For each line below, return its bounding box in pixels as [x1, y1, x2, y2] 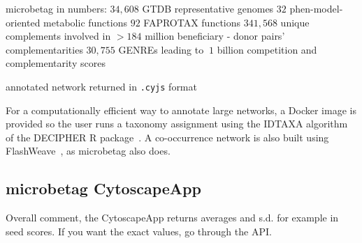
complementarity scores [6, 56, 106, 70]
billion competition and [217, 42, 317, 56]
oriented [6, 15, 41, 29]
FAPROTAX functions [143, 15, 241, 29]
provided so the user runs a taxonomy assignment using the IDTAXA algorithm [6, 116, 348, 131]
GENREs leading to [118, 42, 204, 56]
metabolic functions [43, 15, 127, 29]
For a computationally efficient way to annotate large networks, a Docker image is [6, 102, 356, 117]
